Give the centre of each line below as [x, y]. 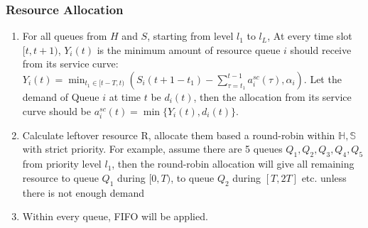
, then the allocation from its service [272, 97]
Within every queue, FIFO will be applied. [115, 216]
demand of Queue [61, 97]
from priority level [62, 164]
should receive [321, 49]
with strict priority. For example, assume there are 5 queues [152, 149]
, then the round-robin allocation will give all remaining [233, 164]
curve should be [56, 110]
